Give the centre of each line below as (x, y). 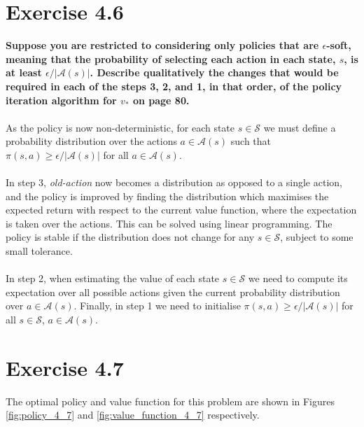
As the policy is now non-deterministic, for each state (120, 127)
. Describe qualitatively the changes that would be (214, 72)
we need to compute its (298, 278)
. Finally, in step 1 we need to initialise (157, 306)
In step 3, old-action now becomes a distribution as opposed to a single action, (174, 182)
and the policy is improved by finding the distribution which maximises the (167, 196)
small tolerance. (39, 251)
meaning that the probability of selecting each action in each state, (171, 58)
